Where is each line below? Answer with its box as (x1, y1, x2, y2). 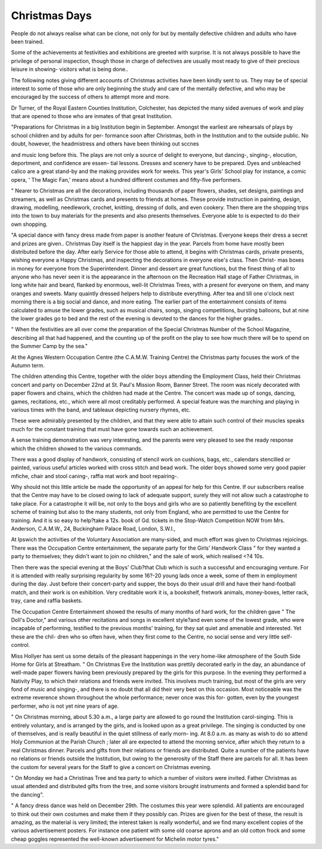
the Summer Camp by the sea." (11, 343, 88, 350)
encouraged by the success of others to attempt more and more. (11, 93, 171, 101)
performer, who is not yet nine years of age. (11, 702, 119, 709)
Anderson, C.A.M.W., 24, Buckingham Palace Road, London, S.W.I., (11, 525, 176, 532)
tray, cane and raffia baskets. (11, 597, 83, 605)
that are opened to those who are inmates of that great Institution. (11, 113, 173, 120)
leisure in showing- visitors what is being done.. (11, 66, 128, 73)
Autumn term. (11, 362, 45, 369)
